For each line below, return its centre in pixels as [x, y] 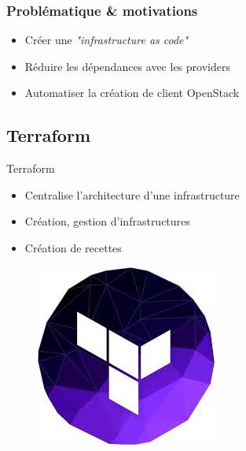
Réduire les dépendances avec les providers [127, 66]
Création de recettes [73, 247]
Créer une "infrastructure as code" [106, 40]
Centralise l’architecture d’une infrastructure [132, 194]
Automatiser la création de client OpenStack [132, 93]
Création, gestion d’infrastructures [107, 221]
